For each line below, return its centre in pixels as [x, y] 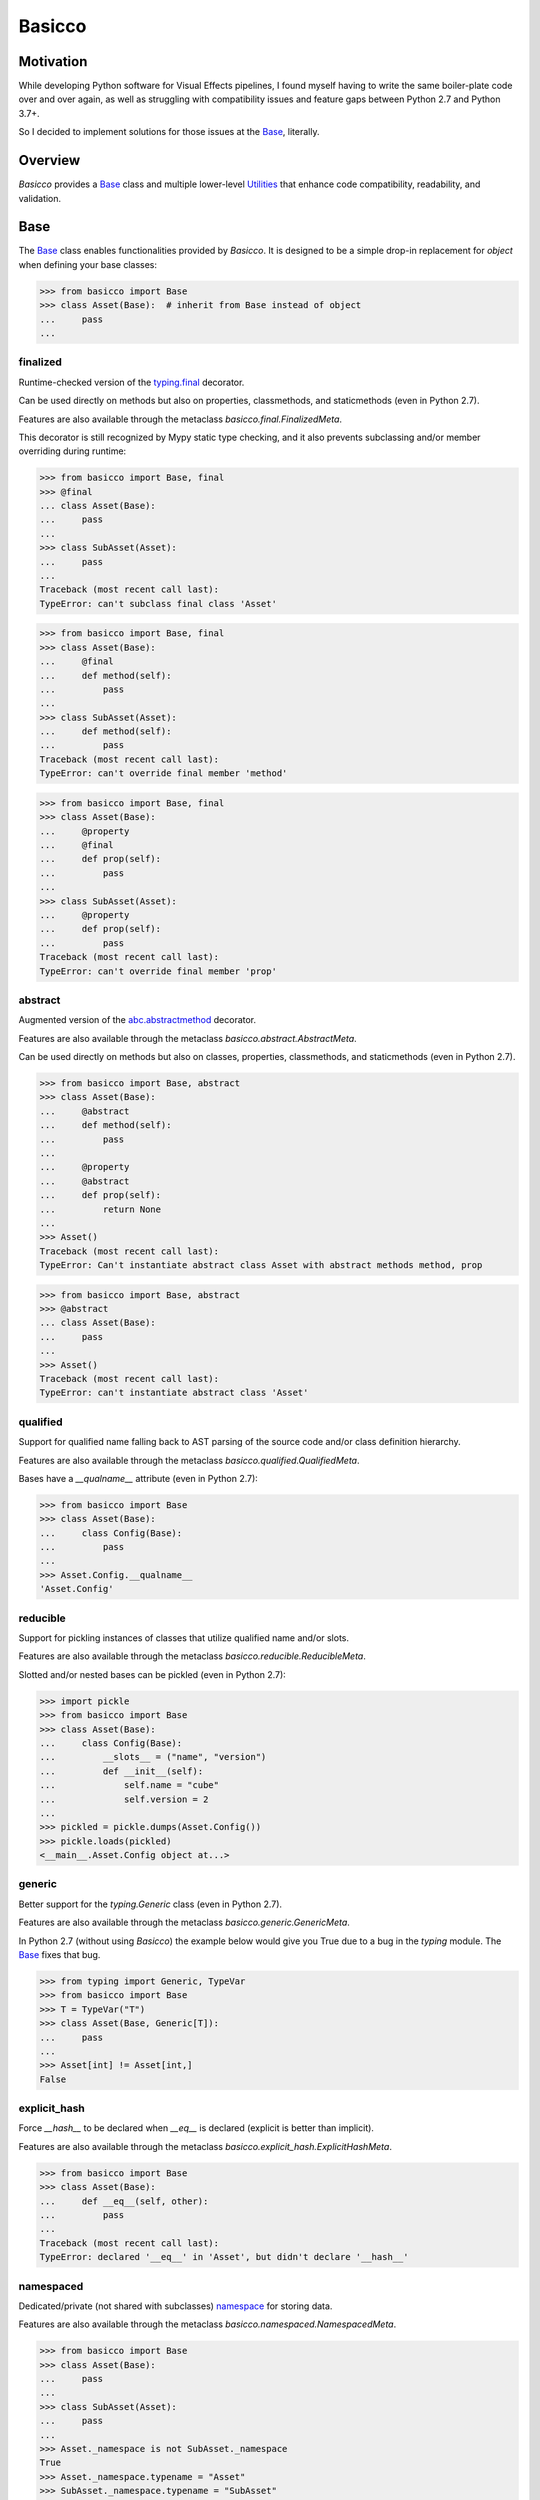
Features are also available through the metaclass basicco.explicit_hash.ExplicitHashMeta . [205, 2146]
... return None [100, 1209]
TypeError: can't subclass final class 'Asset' [158, 603]
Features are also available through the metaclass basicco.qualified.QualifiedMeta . [189, 1460]
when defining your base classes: [88, 264]
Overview [49, 160]
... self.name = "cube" [129, 1785]
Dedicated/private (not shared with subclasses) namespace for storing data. [175, 2306]
